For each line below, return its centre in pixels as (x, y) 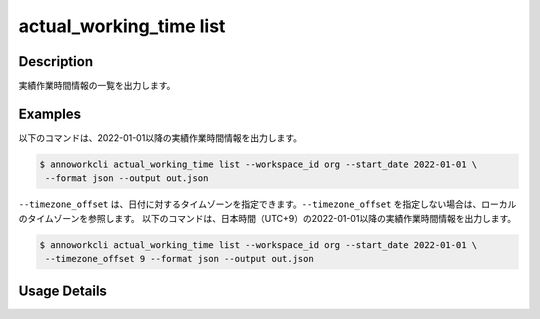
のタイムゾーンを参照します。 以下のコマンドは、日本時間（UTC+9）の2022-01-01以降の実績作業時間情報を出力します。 (267, 218)
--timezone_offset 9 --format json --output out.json (179, 259)
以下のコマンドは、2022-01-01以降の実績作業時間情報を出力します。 (160, 137)
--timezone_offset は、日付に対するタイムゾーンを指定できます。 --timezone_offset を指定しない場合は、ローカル (267, 204)
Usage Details (62, 290)
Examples (50, 113)
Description (56, 61)
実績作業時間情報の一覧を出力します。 (97, 86)
